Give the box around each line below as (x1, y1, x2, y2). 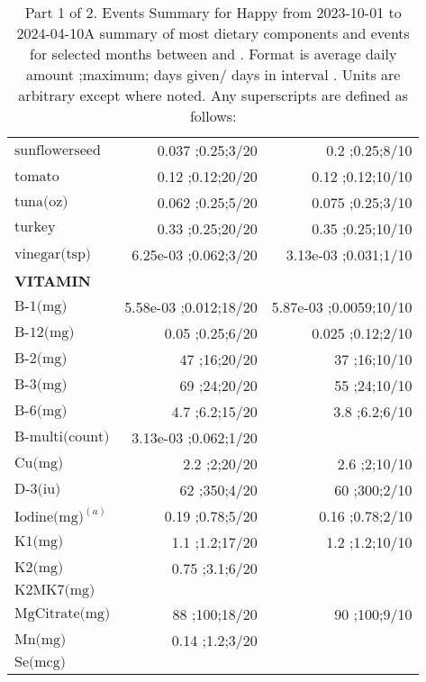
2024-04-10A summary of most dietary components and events (16, 23, 410, 43)
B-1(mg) (14, 298, 68, 314)
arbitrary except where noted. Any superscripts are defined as (18, 85, 409, 105)
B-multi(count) (14, 429, 110, 444)
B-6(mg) (14, 403, 68, 418)
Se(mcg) (14, 655, 66, 669)
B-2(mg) (14, 350, 68, 366)
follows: (189, 105, 237, 126)
